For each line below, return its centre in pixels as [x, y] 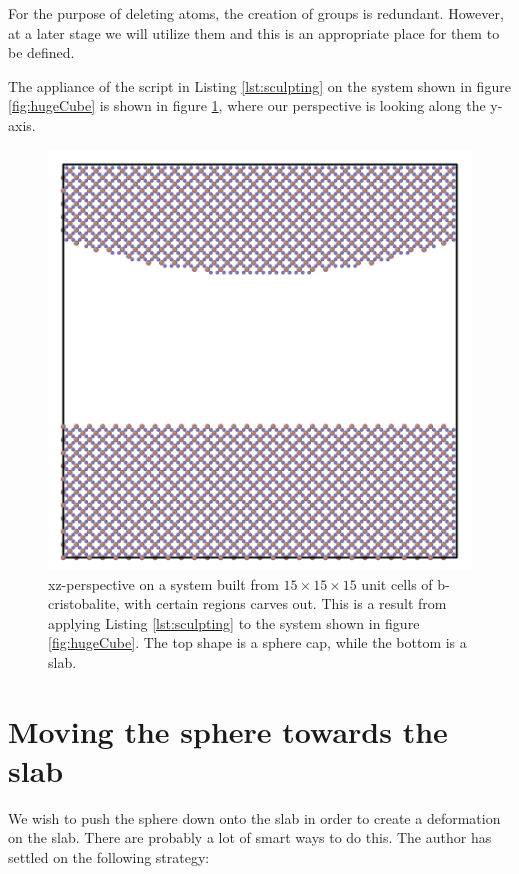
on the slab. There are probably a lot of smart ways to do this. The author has [250, 837]
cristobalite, [84, 603]
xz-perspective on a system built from [163, 583]
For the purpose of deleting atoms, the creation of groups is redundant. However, [256, 13]
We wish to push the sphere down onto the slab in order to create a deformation [254, 817]
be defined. [41, 52]
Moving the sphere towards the [228, 730]
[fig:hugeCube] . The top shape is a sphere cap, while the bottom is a [257, 642]
